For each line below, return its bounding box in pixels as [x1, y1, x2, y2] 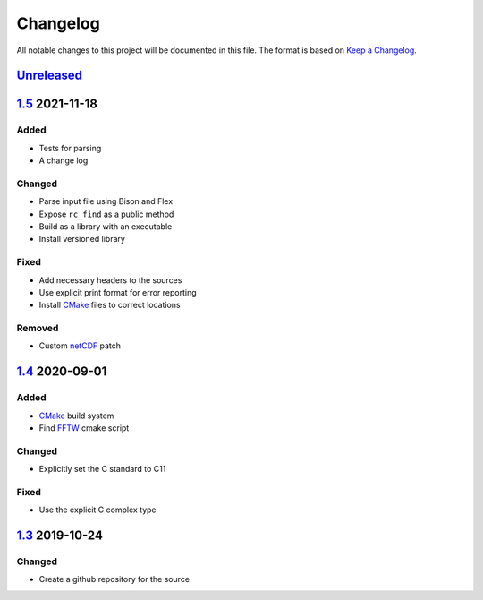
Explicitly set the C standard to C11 [38, 464, 166, 475]
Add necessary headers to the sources [38, 274, 182, 286]
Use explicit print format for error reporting [38, 287, 197, 297]
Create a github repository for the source [38, 574, 191, 585]
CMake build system [38, 410, 114, 421]
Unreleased [16, 68, 83, 83]
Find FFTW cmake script [38, 423, 130, 433]
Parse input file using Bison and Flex [38, 196, 174, 207]
